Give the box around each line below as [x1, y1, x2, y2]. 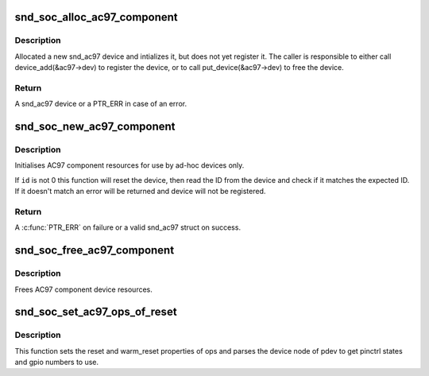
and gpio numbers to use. [14, 358, 99, 367]
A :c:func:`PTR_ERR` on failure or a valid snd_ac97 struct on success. [14, 223, 242, 232]
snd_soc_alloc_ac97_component [14, 10, 178, 24]
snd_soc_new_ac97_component [14, 120, 176, 134]
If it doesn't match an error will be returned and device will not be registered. [14, 187, 266, 196]
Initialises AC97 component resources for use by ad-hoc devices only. [14, 161, 245, 170]
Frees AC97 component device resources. [14, 285, 153, 294]
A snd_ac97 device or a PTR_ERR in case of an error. [14, 99, 187, 109]
